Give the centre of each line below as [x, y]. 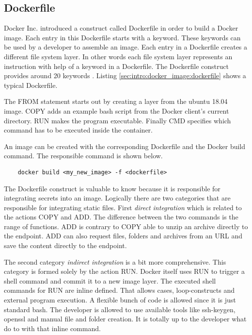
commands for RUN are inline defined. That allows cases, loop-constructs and [119, 290]
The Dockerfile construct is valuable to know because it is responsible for [112, 188]
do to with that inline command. [52, 328]
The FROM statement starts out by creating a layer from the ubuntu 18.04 [116, 101]
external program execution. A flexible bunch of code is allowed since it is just [120, 300]
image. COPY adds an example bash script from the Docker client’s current [117, 110]
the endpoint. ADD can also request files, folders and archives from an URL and [123, 236]
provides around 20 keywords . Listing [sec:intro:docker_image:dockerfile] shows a [125, 75]
